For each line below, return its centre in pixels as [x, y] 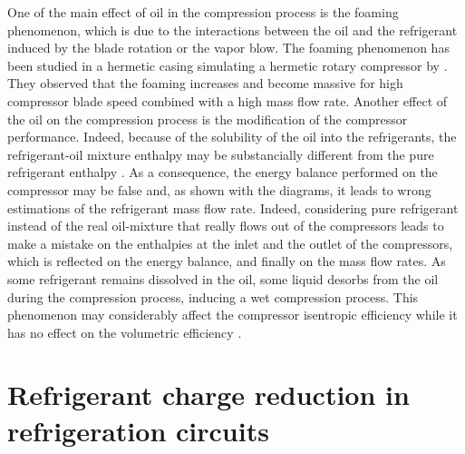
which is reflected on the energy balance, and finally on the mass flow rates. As [227, 261]
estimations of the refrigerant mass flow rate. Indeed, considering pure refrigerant [233, 207]
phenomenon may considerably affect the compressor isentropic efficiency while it [232, 315]
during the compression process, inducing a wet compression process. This [213, 296]
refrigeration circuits [138, 430]
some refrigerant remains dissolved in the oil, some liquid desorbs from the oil [223, 278]
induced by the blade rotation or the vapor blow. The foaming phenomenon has [228, 48]
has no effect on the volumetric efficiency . [125, 332]
